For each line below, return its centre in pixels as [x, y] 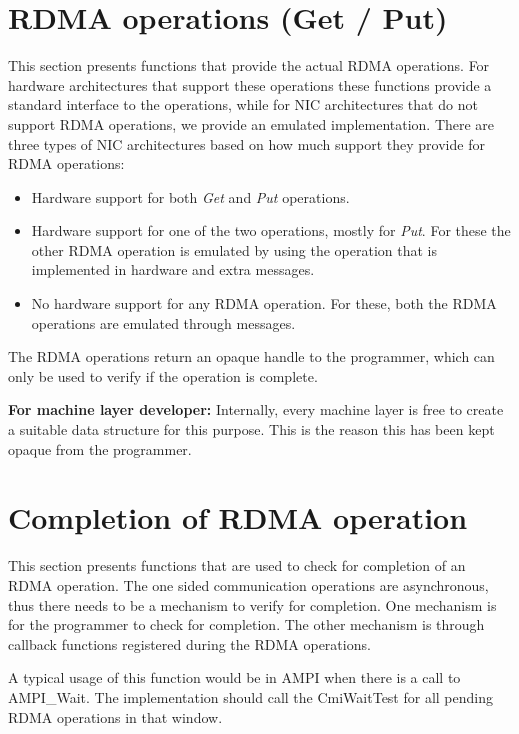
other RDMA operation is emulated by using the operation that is [234, 249]
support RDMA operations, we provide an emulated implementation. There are [251, 123]
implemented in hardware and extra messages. [173, 269]
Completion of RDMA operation [238, 517]
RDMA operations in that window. [115, 716]
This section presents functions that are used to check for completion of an [237, 565]
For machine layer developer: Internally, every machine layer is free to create [256, 409]
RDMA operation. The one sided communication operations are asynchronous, [248, 584]
